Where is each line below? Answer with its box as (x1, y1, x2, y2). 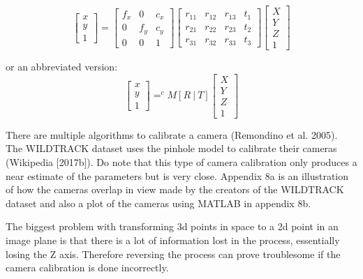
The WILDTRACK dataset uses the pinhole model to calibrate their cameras (6, 141, 337, 156)
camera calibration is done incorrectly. (6, 260, 169, 275)
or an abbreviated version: (6, 59, 118, 74)
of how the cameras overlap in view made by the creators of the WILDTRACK (6, 182, 344, 197)
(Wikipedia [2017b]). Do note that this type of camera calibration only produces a (6, 155, 357, 169)
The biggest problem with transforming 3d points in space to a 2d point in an (6, 219, 339, 234)
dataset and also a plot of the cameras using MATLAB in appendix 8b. (6, 195, 311, 210)
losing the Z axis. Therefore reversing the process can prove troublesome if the (6, 246, 341, 261)
